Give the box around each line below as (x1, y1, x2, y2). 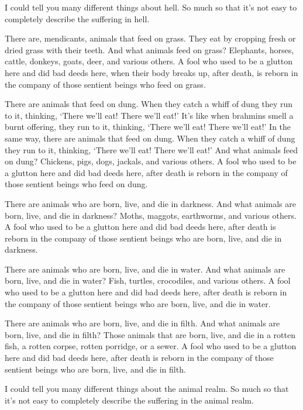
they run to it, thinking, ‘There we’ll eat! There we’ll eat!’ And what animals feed (5, 143, 298, 156)
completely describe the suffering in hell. (5, 12, 150, 25)
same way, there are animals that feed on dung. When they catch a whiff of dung (5, 132, 295, 144)
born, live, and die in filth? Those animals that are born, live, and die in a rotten (5, 328, 295, 340)
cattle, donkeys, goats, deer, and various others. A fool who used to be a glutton (5, 55, 293, 67)
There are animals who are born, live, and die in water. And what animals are (5, 263, 285, 275)
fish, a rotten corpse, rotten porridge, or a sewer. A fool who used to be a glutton (5, 340, 297, 352)
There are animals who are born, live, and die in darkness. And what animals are (5, 197, 296, 209)
